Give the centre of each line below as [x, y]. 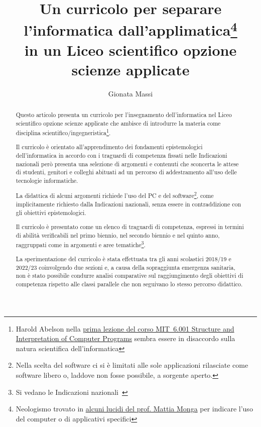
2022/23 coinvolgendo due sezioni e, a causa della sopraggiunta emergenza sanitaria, [125, 267]
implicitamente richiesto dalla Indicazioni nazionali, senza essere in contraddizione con [128, 204]
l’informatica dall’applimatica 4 [130, 29]
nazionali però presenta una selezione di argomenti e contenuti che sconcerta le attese [127, 164]
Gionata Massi [130, 94]
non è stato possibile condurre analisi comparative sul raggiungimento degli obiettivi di [129, 276]
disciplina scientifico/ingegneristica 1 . [63, 132]
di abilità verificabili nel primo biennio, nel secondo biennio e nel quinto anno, [118, 235]
